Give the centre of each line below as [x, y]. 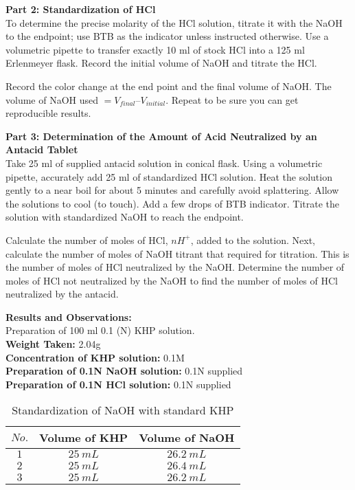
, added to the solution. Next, [253, 240]
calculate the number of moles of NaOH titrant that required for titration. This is [177, 253]
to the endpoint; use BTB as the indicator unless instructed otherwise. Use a [167, 36]
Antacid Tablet [42, 149]
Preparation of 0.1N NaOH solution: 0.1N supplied [124, 371]
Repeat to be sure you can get [235, 99]
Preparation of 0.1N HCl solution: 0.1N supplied [118, 384]
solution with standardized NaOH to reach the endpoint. [125, 217]
